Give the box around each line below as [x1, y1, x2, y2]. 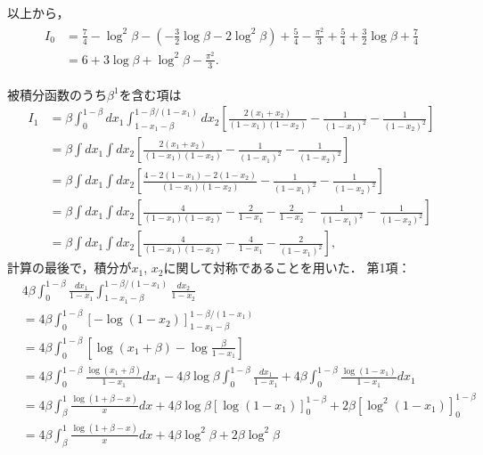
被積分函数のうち [7, 85, 107, 103]
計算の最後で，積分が [7, 258, 132, 277]
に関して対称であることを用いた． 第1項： [163, 258, 411, 277]
